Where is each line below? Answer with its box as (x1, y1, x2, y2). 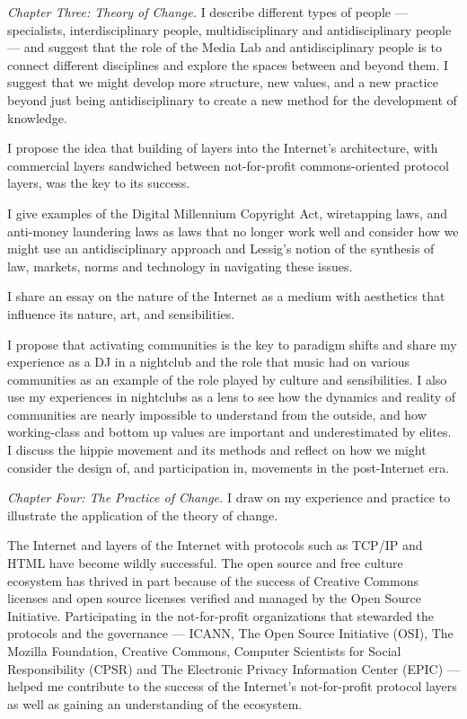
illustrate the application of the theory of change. (7, 505, 278, 524)
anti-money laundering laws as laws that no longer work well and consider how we (7, 221, 459, 240)
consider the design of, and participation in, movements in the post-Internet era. (7, 457, 450, 476)
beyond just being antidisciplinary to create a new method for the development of (7, 90, 457, 109)
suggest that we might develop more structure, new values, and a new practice (7, 73, 438, 92)
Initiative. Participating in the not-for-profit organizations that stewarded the (7, 606, 435, 625)
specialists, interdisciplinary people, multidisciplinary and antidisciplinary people (7, 20, 452, 39)
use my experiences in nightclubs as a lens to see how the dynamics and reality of (7, 387, 456, 406)
